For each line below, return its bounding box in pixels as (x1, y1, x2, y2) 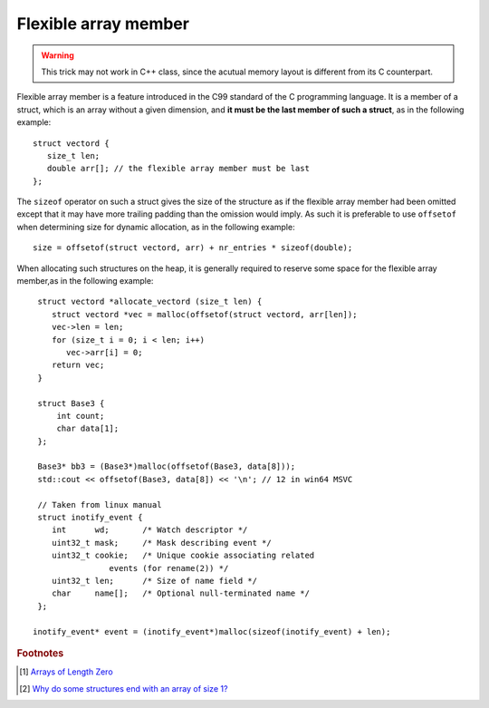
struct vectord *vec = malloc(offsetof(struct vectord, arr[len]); (51, 309, 358, 319)
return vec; (51, 360, 105, 371)
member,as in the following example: (16, 276, 154, 286)
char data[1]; (56, 423, 120, 434)
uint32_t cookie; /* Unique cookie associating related (51, 550, 315, 561)
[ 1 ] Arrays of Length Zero (19, 666, 113, 677)
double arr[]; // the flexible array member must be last (46, 163, 310, 174)
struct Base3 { (37, 398, 105, 408)
